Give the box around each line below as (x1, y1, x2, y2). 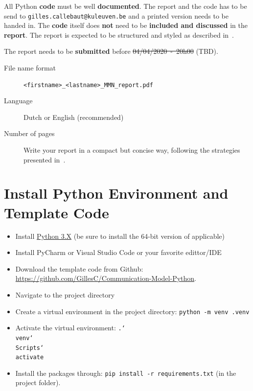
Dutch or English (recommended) (23, 112, 124, 122)
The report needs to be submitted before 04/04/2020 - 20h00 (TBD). (4, 46, 218, 56)
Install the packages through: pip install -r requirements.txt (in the (15, 368, 236, 378)
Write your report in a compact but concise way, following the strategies (23, 145, 240, 155)
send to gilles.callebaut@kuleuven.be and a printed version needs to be (4, 10, 229, 21)
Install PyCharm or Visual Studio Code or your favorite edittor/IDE (15, 247, 222, 257)
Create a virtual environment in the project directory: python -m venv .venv (15, 306, 250, 316)
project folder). (15, 377, 61, 388)
